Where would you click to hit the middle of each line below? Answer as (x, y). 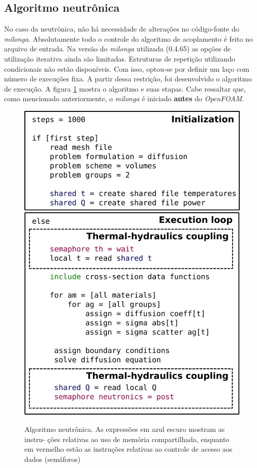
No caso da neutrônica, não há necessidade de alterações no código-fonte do (122, 29)
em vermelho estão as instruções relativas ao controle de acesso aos (128, 449)
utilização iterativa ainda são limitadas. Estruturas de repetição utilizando (120, 58)
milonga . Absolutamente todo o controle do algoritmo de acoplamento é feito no (128, 38)
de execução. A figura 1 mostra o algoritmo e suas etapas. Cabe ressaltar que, (125, 88)
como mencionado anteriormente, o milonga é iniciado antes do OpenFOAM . (124, 98)
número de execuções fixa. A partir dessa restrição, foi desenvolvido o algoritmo (128, 79)
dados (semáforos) (53, 459)
